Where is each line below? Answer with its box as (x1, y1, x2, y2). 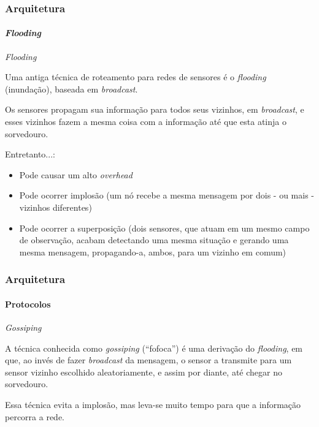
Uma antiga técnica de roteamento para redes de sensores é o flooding (5, 70, 266, 83)
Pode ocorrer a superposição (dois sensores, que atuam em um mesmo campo (19, 221, 310, 234)
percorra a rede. (5, 410, 64, 423)
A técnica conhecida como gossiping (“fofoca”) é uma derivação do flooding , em (5, 341, 303, 354)
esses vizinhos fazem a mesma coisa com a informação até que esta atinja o (5, 115, 286, 128)
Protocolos (5, 297, 51, 310)
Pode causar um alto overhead (19, 168, 133, 181)
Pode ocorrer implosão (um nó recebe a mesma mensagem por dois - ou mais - (19, 189, 314, 202)
